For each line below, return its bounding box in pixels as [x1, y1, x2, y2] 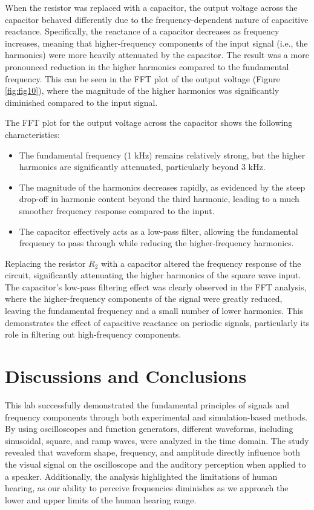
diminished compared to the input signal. [5, 96, 158, 108]
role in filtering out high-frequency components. [5, 328, 182, 341]
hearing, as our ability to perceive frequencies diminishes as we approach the [5, 482, 289, 494]
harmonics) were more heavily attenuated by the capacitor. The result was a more [5, 48, 309, 61]
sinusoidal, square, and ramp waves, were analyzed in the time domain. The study [5, 434, 309, 446]
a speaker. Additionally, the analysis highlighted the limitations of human [5, 469, 278, 482]
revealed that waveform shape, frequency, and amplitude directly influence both [5, 446, 300, 459]
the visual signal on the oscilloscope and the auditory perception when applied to [5, 457, 306, 470]
